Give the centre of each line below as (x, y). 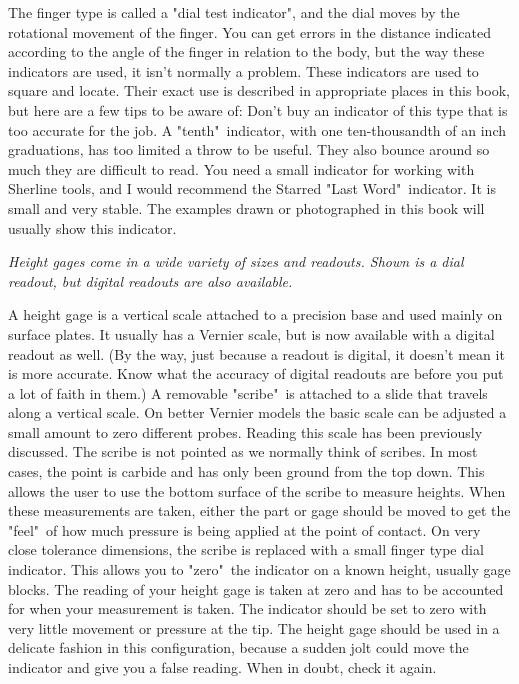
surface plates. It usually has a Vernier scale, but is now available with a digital (251, 333)
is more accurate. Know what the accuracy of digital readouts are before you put (256, 373)
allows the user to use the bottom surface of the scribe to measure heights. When (257, 490)
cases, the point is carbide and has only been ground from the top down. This (246, 471)
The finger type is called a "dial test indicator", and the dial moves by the (234, 12)
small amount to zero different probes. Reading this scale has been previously (245, 431)
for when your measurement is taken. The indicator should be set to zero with (247, 608)
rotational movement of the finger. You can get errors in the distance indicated (249, 31)
